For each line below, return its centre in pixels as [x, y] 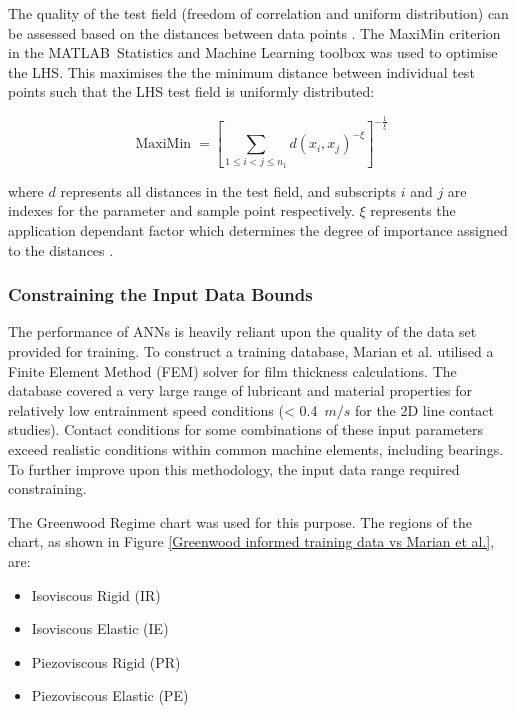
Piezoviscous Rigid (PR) [106, 661]
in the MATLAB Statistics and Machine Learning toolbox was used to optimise [253, 52]
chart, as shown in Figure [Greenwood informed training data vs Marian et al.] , [251, 541]
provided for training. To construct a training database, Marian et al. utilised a [251, 350]
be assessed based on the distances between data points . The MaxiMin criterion [254, 32]
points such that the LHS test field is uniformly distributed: [191, 91]
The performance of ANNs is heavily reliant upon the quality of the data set [242, 331]
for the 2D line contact [424, 409]
